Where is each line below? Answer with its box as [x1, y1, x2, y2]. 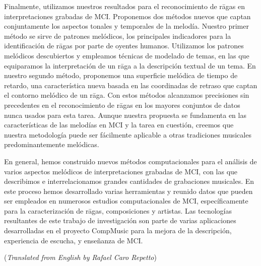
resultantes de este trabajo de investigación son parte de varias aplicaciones [4, 215, 236, 226]
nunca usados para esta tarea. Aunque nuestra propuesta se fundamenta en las [4, 109, 246, 120]
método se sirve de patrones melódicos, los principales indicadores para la [4, 30, 231, 41]
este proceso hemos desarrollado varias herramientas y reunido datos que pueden [4, 185, 253, 196]
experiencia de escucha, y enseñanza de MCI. [4, 235, 143, 245]
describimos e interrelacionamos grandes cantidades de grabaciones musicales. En [4, 176, 254, 186]
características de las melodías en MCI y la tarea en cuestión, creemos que [4, 119, 234, 130]
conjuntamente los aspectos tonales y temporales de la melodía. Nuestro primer [4, 21, 249, 31]
